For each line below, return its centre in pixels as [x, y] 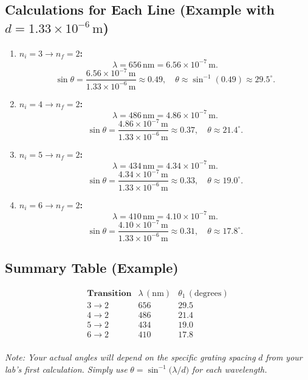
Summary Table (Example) [92, 267]
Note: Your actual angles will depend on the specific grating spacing [130, 357]
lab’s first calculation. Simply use [66, 369]
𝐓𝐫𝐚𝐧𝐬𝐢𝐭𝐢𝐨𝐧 [109, 293]
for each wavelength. [229, 369]
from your [284, 357]
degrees [208, 293]
